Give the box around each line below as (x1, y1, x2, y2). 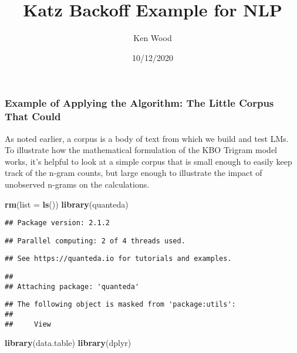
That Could (5, 109, 61, 124)
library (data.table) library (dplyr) (5, 337, 131, 349)
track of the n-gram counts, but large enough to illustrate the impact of (5, 167, 262, 179)
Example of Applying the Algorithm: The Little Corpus (5, 96, 274, 110)
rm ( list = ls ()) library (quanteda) (5, 198, 129, 210)
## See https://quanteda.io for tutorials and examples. (5, 254, 232, 263)
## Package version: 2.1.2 (5, 219, 110, 228)
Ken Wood (133, 32, 172, 44)
